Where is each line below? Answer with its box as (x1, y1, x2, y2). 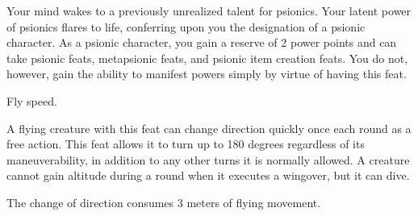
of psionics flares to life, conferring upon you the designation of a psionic (6, 18, 366, 35)
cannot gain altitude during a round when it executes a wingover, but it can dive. (6, 167, 410, 184)
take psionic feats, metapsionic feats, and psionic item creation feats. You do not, (6, 49, 408, 66)
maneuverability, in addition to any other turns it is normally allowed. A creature (6, 151, 410, 168)
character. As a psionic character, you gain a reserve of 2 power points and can (6, 34, 397, 51)
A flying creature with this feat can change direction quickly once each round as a (6, 119, 412, 136)
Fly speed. (6, 92, 57, 109)
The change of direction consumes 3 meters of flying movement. (6, 193, 321, 210)
